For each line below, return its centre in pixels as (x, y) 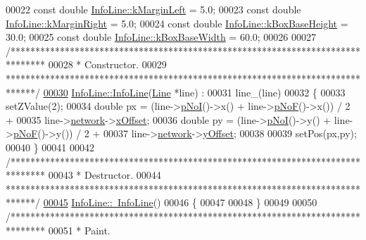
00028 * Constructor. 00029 (107, 64)
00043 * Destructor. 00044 (105, 175)
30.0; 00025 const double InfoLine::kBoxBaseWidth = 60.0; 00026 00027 (161, 37)
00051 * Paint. (79, 230)
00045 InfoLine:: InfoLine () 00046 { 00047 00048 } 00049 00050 (180, 202)
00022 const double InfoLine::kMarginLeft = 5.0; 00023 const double (153, 9)
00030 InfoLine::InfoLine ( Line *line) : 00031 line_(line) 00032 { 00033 (194, 92)
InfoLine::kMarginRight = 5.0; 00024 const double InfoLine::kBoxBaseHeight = (177, 23)
